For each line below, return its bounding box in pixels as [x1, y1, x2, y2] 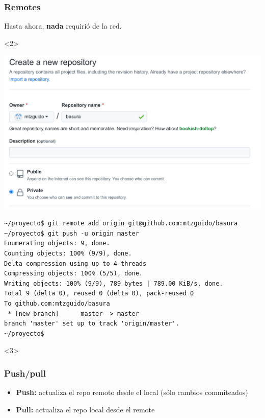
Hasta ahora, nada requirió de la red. [4, 20, 122, 31]
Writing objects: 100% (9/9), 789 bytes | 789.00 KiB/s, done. [4, 280, 223, 287]
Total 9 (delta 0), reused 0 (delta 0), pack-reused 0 [4, 290, 194, 297]
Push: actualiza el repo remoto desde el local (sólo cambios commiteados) [16, 387, 248, 398]
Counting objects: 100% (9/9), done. [4, 250, 132, 258]
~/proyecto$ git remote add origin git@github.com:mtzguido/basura [4, 220, 238, 227]
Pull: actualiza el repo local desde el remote [16, 404, 155, 414]
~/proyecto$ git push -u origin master [4, 229, 139, 237]
